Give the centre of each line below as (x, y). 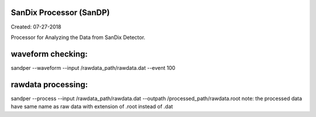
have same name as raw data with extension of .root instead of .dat (92, 107)
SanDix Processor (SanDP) (60, 13)
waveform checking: (49, 54)
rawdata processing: (49, 84)
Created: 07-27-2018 (36, 27)
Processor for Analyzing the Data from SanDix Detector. (78, 37)
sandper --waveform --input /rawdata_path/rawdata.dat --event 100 (93, 68)
